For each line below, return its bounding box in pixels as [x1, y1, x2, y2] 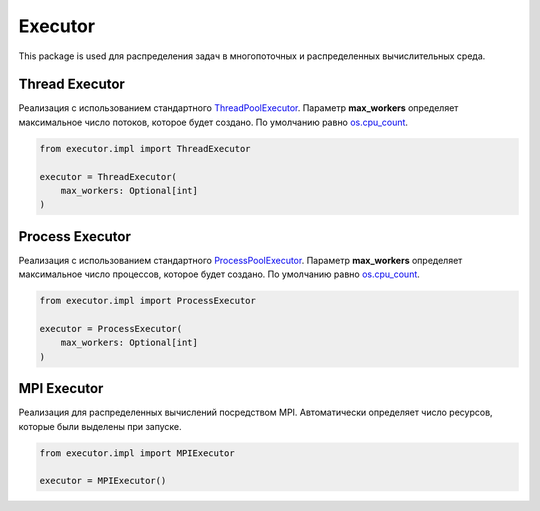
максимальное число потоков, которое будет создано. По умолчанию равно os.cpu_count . [18, 116, 409, 128]
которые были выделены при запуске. [18, 420, 182, 432]
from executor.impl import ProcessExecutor [39, 295, 257, 307]
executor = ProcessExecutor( [39, 323, 183, 335]
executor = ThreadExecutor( [39, 171, 177, 182]
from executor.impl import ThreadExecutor [39, 143, 251, 154]
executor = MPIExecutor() [39, 475, 167, 487]
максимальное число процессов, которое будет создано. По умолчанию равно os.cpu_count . [18, 268, 420, 280]
